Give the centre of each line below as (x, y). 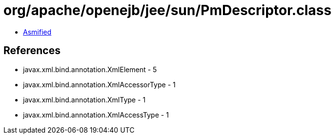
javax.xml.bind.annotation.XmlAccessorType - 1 (99, 84)
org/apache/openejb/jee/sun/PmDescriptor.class (167, 10)
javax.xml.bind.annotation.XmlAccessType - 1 (96, 115)
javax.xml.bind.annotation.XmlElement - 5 (90, 69)
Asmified (37, 32)
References (32, 51)
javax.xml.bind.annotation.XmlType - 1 (84, 99)
